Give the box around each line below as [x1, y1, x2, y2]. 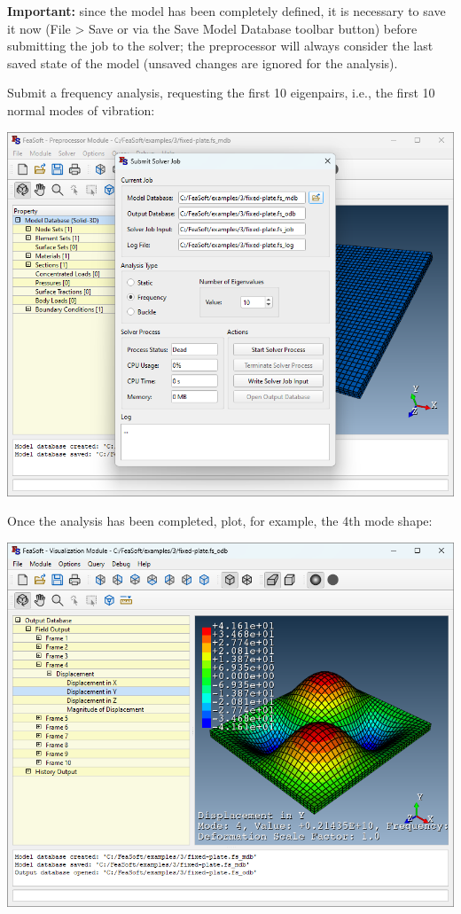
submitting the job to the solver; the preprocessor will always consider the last [7, 36, 434, 55]
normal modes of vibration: [7, 100, 155, 119]
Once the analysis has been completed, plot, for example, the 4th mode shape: [7, 512, 433, 530]
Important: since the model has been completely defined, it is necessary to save [7, 2, 446, 20]
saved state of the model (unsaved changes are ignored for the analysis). [7, 53, 398, 72]
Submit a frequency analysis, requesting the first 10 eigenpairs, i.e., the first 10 [7, 83, 435, 102]
